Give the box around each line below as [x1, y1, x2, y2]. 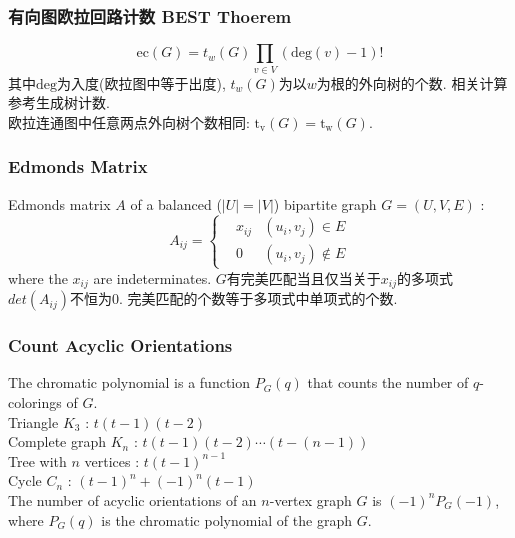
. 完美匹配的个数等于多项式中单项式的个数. [119, 288, 398, 309]
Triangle [8, 411, 59, 432]
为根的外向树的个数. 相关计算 [316, 72, 508, 93]
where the [8, 267, 68, 288]
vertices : [84, 450, 140, 471]
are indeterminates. [93, 267, 212, 288]
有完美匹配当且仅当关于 [226, 267, 381, 288]
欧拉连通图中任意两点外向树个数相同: [8, 111, 250, 132]
